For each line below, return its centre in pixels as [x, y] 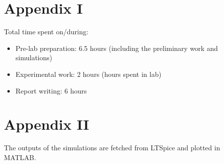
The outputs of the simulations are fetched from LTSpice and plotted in [112, 148]
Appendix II [47, 124]
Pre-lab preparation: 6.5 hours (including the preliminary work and [117, 48]
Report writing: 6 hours [51, 90]
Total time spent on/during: [46, 32]
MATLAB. [20, 157]
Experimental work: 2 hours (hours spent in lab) [88, 74]
